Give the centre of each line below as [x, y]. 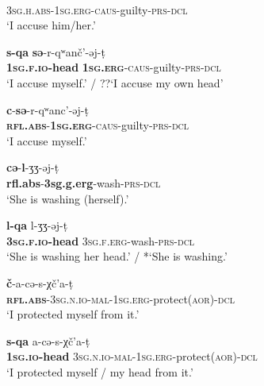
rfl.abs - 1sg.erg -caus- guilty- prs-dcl [98, 125]
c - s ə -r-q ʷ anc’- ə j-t [48, 109]
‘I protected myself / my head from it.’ [100, 371]
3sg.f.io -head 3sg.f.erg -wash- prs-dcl [101, 240]
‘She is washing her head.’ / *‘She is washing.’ [117, 256]
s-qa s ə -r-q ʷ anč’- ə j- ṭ [56, 51]
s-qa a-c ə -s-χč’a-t [48, 340]
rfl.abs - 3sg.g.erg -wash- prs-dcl [84, 182]
